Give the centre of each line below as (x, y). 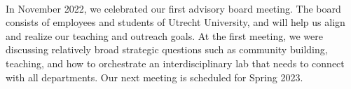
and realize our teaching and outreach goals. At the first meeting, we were (164, 35)
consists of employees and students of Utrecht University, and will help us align (175, 22)
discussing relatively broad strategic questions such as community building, (167, 49)
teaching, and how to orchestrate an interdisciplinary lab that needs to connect (175, 63)
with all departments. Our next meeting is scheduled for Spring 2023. (154, 77)
